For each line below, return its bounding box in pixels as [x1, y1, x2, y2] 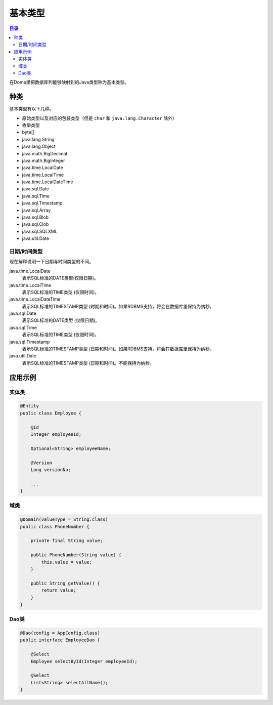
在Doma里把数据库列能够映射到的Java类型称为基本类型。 [9, 79, 129, 86]
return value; [41, 588, 76, 593]
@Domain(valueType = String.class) [20, 517, 108, 522]
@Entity [20, 403, 39, 409]
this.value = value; [41, 559, 93, 565]
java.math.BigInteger [22, 157, 65, 163]
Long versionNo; [30, 467, 71, 473]
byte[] [22, 129, 35, 135]
